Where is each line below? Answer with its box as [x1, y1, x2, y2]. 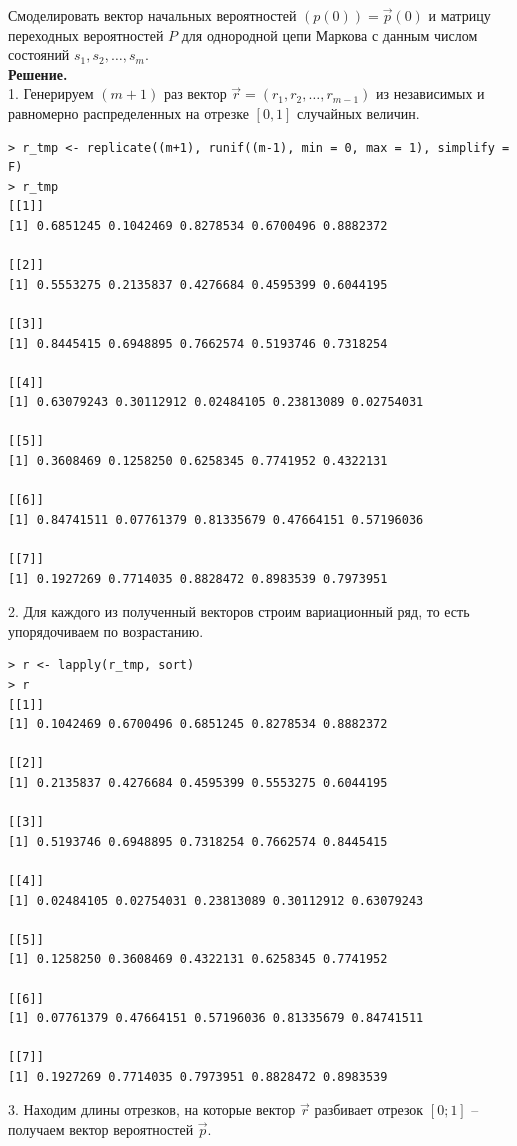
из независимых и [376, 83, 485, 104]
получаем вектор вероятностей [8, 1119, 194, 1140]
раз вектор [163, 83, 227, 104]
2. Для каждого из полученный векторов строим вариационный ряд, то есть [8, 601, 470, 622]
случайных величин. [297, 102, 420, 123]
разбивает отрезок [314, 1099, 424, 1120]
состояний [8, 44, 70, 65]
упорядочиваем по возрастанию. [8, 620, 204, 641]
